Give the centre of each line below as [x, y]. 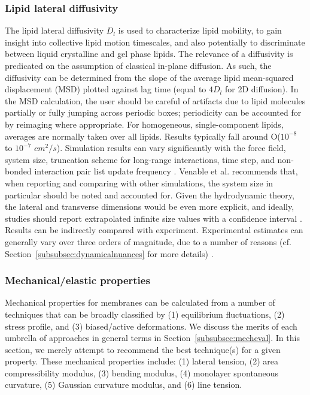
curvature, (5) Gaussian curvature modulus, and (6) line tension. [124, 385]
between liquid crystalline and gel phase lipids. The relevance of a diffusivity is [149, 54]
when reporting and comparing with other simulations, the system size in [139, 183]
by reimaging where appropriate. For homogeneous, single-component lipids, [144, 124]
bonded [18, 171]
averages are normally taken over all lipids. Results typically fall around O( [143, 136]
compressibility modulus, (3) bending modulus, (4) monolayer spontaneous [142, 373]
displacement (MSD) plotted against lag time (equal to [106, 89]
